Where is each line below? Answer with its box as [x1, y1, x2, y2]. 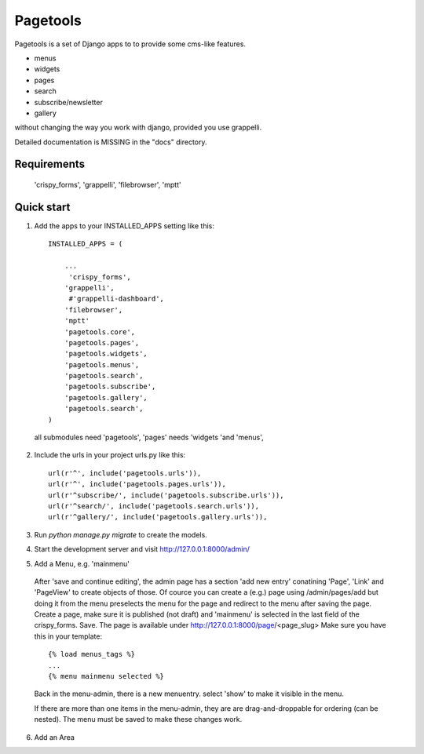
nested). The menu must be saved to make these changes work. [34, 715, 243, 724]
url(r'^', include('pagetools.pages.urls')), [48, 479, 227, 489]
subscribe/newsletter [34, 97, 104, 107]
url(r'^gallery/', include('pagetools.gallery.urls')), [48, 512, 268, 522]
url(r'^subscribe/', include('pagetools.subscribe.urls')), [48, 490, 284, 500]
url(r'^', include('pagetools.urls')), [48, 468, 202, 478]
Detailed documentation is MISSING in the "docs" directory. [14, 137, 207, 147]
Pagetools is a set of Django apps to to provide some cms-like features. [14, 39, 247, 49]
